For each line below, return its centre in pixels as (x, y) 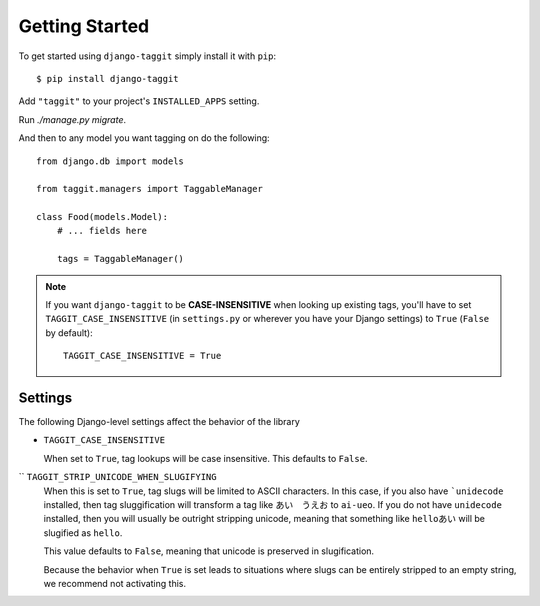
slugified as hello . (83, 532)
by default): (69, 332)
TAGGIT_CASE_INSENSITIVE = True (142, 356)
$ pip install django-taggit (107, 78)
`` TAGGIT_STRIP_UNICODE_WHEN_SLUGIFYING (117, 477)
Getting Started (84, 26)
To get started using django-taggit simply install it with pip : (147, 56)
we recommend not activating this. (115, 583)
